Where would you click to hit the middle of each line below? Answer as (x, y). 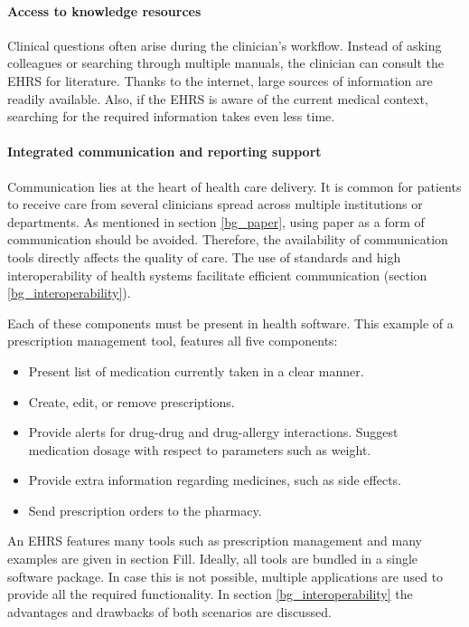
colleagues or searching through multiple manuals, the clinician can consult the (226, 63)
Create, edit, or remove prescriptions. (131, 401)
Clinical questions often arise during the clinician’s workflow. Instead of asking (225, 45)
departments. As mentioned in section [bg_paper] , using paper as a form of (216, 221)
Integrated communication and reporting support (164, 152)
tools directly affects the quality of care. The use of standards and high (204, 256)
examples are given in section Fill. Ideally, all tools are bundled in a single (213, 559)
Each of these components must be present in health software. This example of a (230, 323)
